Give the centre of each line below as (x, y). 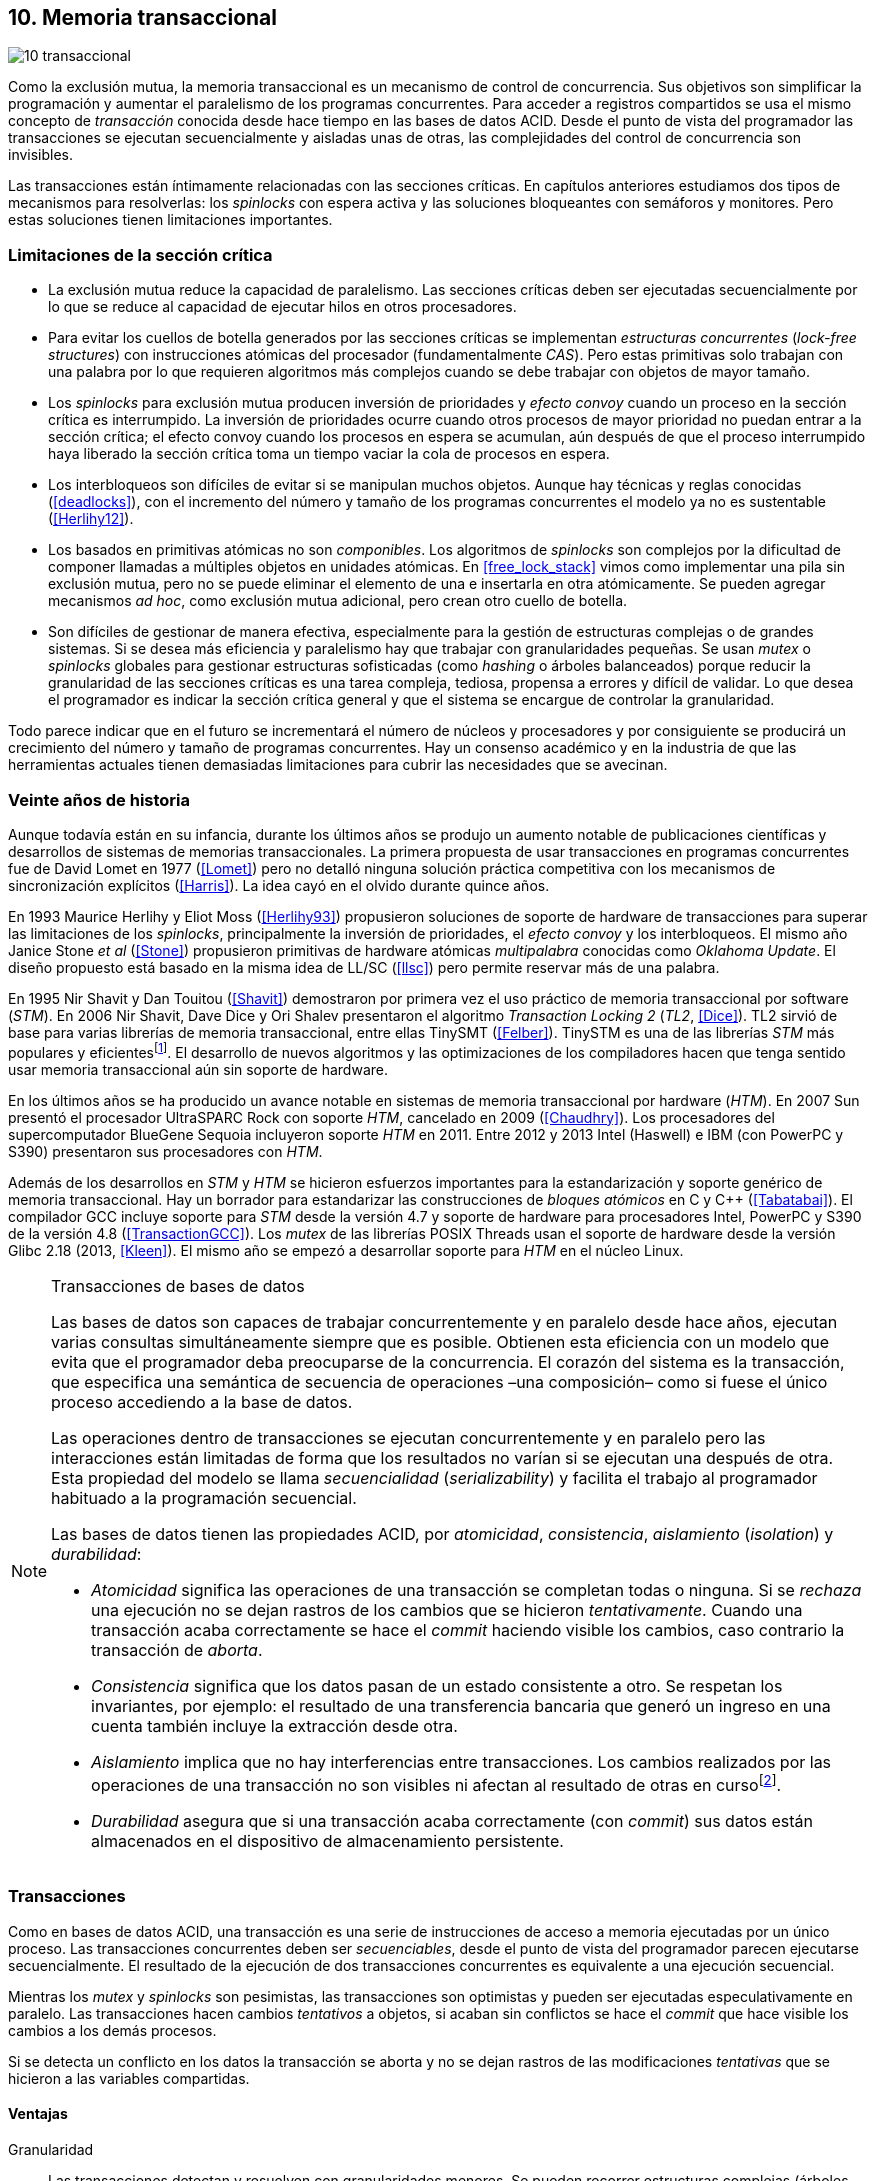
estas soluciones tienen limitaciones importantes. (170, 220)
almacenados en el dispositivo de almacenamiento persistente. (327, 1840)
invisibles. (41, 155)
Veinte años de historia (99, 799)
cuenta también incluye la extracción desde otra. (274, 1725)
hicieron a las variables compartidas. (129, 2078)
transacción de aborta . (177, 1649)
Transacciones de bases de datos (178, 1285)
